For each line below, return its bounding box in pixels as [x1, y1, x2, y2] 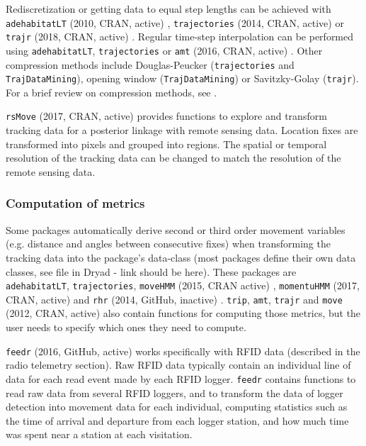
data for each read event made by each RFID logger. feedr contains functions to [6, 371, 356, 386]
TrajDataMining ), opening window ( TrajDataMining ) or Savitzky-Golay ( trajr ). [6, 71, 359, 86]
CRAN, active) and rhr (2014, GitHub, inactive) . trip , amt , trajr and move [6, 291, 343, 306]
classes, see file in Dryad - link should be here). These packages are [6, 264, 297, 279]
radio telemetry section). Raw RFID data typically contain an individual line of [6, 357, 351, 372]
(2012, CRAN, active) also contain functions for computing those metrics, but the [6, 306, 361, 320]
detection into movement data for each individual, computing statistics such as [6, 399, 348, 414]
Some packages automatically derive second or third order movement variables [6, 222, 345, 237]
